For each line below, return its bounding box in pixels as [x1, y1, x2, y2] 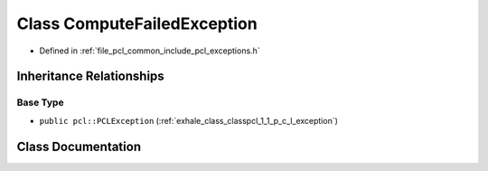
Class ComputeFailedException [16, 14, 258, 33]
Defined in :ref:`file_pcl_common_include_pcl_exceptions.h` [39, 45, 261, 56]
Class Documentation [16, 138, 142, 154]
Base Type [16, 96, 64, 109]
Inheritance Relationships [16, 69, 164, 84]
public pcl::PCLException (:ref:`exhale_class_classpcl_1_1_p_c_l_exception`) [39, 115, 339, 126]
